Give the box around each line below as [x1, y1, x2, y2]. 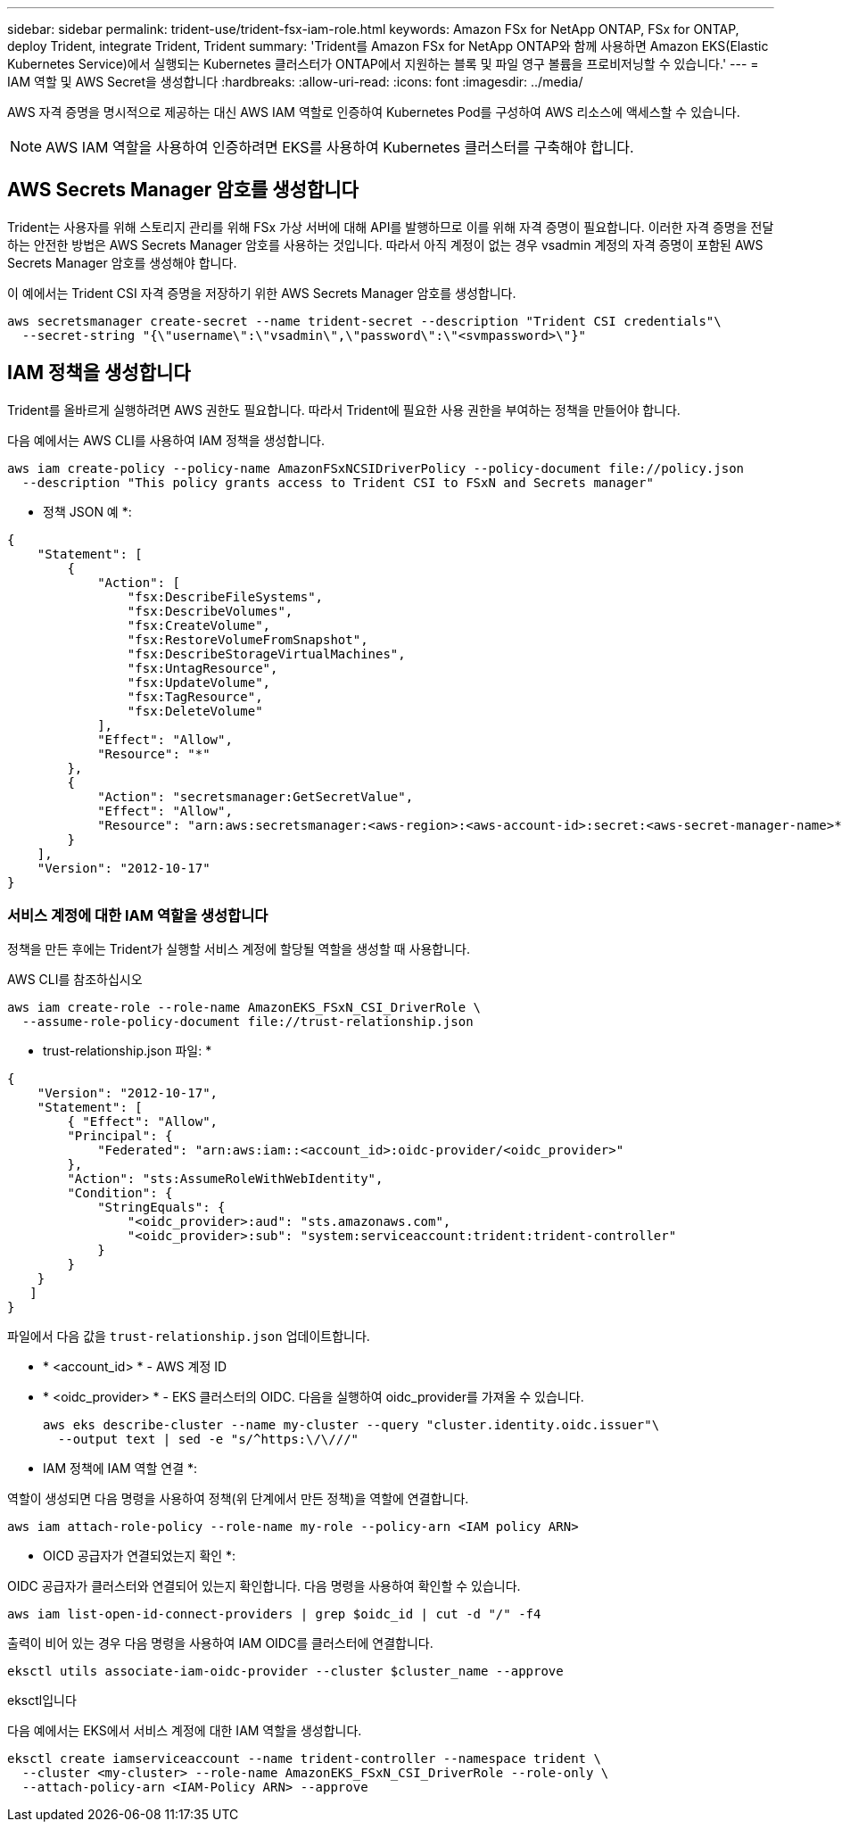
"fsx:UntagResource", [127, 660, 278, 675]
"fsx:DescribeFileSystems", [127, 589, 324, 604]
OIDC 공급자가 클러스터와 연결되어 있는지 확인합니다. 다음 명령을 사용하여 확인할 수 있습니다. [7, 1578, 521, 1594]
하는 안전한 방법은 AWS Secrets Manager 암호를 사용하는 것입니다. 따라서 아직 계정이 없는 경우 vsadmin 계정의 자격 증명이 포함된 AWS [7, 236, 764, 252]
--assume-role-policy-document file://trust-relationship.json [21, 1014, 474, 1030]
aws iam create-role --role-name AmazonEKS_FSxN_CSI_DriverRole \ [7, 1000, 482, 1015]
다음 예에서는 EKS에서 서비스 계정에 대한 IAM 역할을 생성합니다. [7, 1723, 362, 1739]
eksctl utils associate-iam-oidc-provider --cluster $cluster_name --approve [7, 1664, 564, 1679]
